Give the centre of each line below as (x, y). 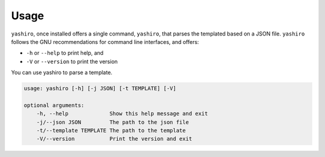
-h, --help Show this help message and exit (122, 114)
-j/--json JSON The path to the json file (113, 122)
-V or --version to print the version (72, 61)
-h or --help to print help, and (65, 53)
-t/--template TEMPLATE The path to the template (111, 131)
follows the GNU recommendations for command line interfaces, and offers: (105, 42)
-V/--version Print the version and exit (114, 139)
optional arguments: (54, 105)
